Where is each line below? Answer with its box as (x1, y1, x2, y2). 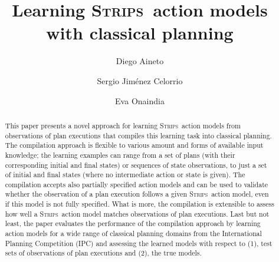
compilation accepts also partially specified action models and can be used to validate (5, 179, 268, 189)
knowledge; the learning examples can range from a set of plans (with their (5, 150, 235, 160)
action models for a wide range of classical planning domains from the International (5, 228, 262, 238)
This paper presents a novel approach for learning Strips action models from (5, 120, 241, 130)
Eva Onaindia (115, 94, 165, 107)
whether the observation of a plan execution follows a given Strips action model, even (5, 189, 269, 199)
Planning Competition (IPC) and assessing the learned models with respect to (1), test (5, 238, 273, 248)
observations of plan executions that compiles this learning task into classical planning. (5, 130, 272, 140)
